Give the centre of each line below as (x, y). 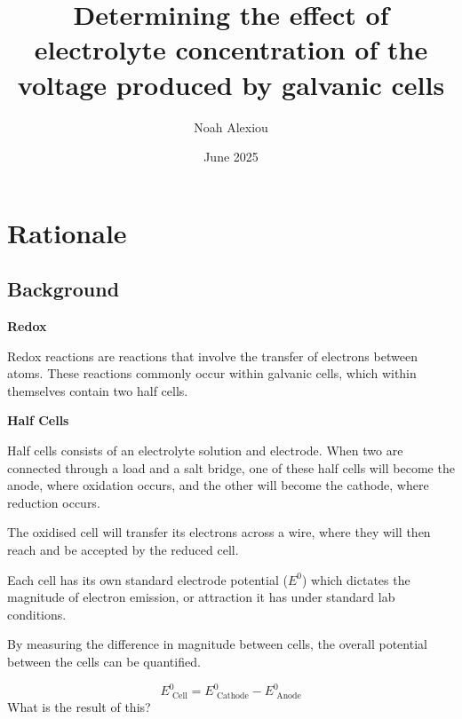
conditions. (37, 614)
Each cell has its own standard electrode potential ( (147, 579)
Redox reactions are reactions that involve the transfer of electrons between (212, 356)
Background (64, 289)
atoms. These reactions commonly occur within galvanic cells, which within (212, 373)
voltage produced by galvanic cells (231, 84)
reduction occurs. (54, 502)
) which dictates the (356, 579)
